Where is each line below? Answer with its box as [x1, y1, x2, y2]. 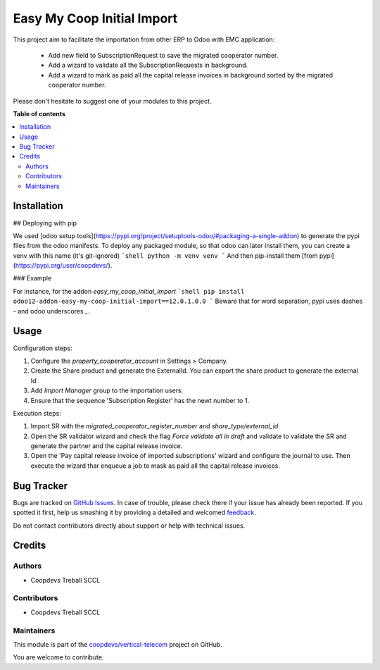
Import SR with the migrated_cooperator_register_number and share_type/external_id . [30, 422, 281, 430]
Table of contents [13, 109, 66, 118]
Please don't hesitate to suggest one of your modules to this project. [13, 97, 212, 105]
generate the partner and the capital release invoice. [30, 442, 183, 450]
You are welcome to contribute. [13, 653, 104, 662]
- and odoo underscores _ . [13, 306, 91, 315]
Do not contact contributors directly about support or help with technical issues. [13, 521, 246, 530]
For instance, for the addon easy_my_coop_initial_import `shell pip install [13, 287, 245, 295]
